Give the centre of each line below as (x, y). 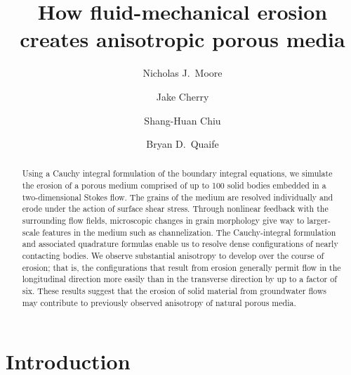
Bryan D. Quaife (183, 144)
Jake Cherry (183, 96)
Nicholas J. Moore (183, 73)
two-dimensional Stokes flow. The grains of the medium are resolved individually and (178, 197)
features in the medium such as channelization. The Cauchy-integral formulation (189, 232)
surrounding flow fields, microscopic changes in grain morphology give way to (163, 221)
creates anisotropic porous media (183, 39)
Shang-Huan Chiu (183, 120)
